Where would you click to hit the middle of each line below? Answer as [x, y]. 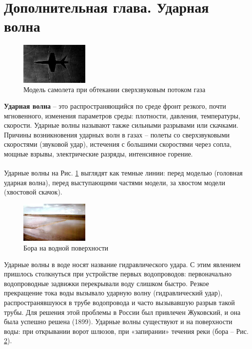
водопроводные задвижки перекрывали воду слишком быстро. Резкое [107, 283]
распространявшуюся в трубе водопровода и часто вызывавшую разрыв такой [119, 302]
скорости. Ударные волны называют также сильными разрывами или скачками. [121, 125]
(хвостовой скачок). [33, 192]
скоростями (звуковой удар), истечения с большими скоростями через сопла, [118, 144]
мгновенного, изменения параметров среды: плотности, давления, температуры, [122, 115]
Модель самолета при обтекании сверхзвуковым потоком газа [115, 89]
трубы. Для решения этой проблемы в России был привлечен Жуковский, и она [122, 312]
